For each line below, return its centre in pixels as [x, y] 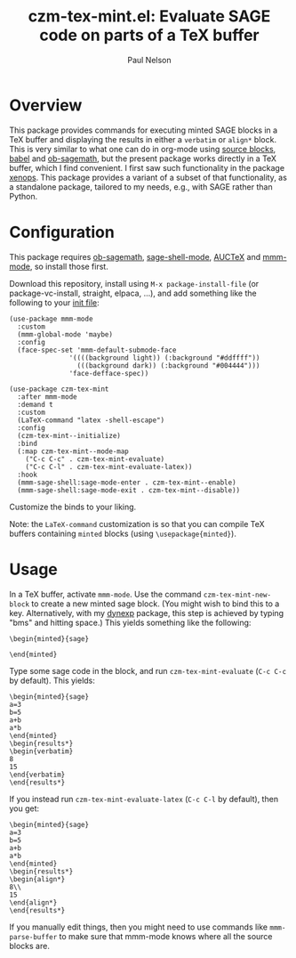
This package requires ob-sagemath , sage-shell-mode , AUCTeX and [135, 256]
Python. [24, 196]
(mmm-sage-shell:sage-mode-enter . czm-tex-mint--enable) [127, 483]
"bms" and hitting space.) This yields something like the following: [130, 622]
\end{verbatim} [37, 775]
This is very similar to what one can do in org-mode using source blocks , [143, 149]
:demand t [35, 404]
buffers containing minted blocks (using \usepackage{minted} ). [123, 533]
